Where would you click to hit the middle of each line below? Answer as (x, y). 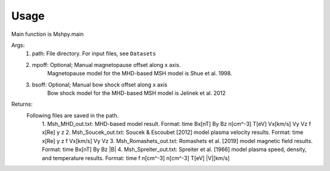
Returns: (22, 104)
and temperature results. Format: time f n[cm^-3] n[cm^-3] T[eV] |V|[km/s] (136, 158)
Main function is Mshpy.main (47, 34)
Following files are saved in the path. (73, 115)
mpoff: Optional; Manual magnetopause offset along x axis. (107, 65)
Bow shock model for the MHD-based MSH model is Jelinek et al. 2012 (137, 93)
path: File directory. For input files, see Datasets (94, 54)
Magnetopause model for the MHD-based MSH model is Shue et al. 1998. (140, 74)
